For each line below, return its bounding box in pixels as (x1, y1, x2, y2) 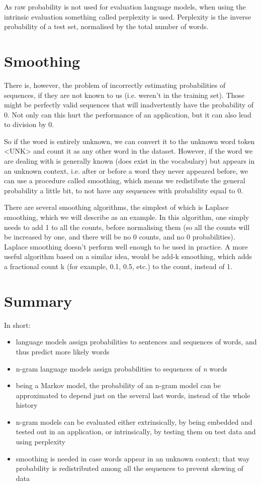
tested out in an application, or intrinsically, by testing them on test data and (16, 426, 256, 437)
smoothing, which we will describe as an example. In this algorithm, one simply (4, 212, 249, 222)
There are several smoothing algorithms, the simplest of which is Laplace (4, 202, 229, 212)
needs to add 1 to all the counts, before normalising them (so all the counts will (4, 221, 250, 232)
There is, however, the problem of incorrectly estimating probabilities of (4, 79, 226, 90)
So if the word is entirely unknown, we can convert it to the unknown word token (4, 136, 255, 146)
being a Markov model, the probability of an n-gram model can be (16, 380, 221, 391)
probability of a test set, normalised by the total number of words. (4, 21, 209, 32)
